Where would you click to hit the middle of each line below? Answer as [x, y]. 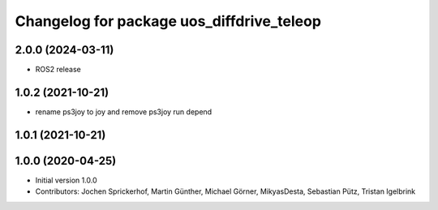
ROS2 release [58, 70]
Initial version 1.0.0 [66, 180]
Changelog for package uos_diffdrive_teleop [168, 21]
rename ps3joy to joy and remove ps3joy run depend [124, 111]
